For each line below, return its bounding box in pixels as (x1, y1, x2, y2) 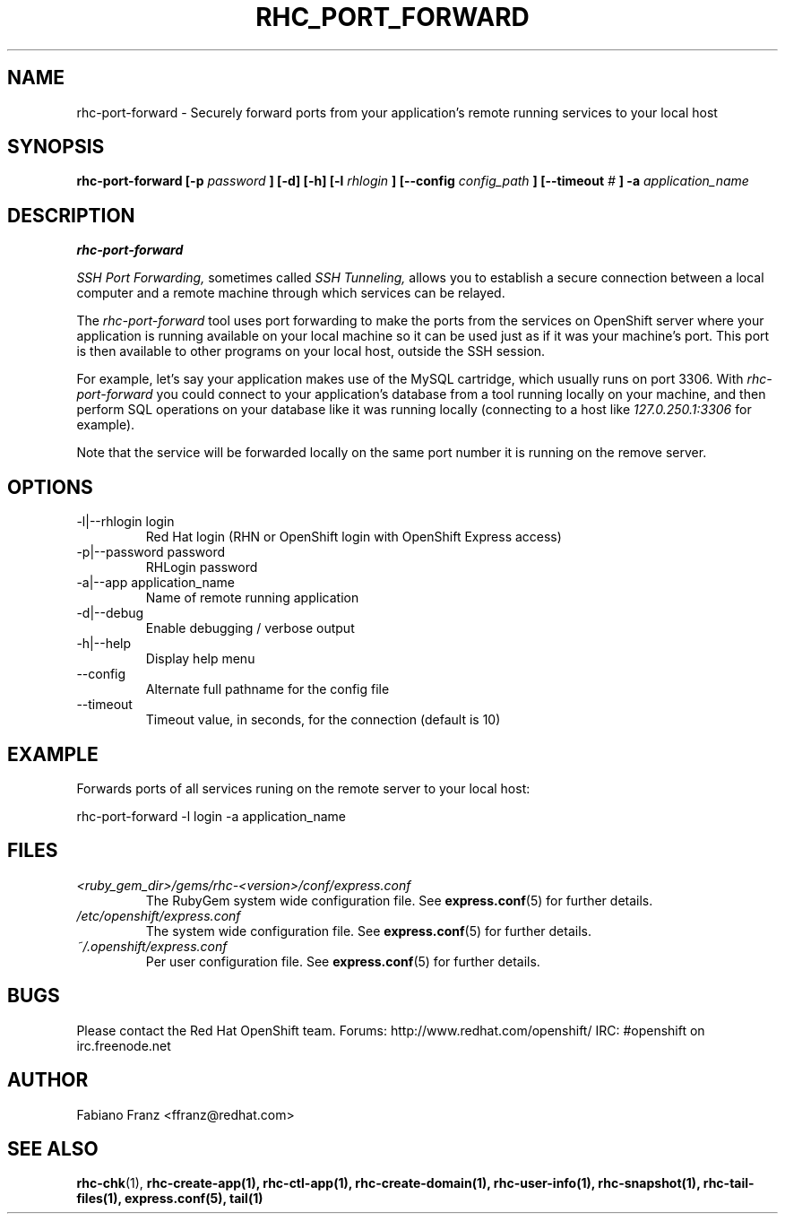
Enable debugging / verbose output (145, 620, 355, 636)
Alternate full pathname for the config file (145, 681, 390, 697)
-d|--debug (76, 605, 144, 621)
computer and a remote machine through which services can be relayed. (76, 285, 505, 301)
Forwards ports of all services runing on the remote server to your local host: (76, 780, 531, 796)
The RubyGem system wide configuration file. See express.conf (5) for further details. (145, 892, 653, 908)
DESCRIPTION (7, 203, 135, 227)
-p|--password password (76, 544, 225, 560)
